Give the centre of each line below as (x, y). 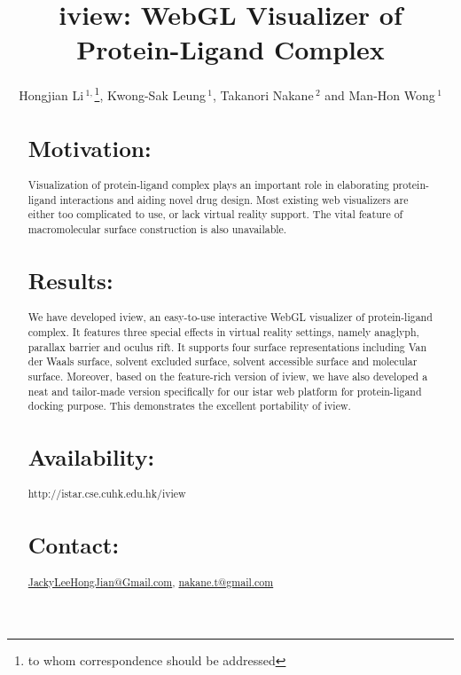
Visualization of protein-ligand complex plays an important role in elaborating (209, 185)
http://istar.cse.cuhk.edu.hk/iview (107, 494)
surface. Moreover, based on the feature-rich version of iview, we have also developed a (228, 376)
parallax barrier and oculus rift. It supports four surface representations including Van (227, 346)
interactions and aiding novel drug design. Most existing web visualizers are (234, 199)
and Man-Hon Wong (380, 94)
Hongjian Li (51, 94)
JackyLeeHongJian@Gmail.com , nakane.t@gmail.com (151, 581)
